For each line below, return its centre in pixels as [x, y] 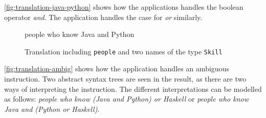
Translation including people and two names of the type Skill [124, 51]
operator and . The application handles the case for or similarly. [103, 17]
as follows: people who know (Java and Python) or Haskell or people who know [127, 99]
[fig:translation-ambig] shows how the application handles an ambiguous [117, 68]
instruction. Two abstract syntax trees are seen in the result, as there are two [125, 79]
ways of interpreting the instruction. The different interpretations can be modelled [133, 88]
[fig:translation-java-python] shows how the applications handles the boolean [124, 7]
